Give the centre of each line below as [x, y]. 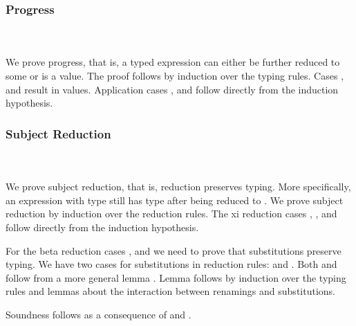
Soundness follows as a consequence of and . [99, 314]
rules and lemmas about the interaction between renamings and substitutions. [170, 291]
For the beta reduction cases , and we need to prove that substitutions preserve [174, 250]
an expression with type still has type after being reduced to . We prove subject [175, 200]
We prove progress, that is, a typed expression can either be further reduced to [173, 62]
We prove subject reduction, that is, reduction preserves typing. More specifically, [178, 187]
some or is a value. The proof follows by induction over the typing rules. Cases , [175, 75]
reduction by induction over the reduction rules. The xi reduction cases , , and [171, 214]
